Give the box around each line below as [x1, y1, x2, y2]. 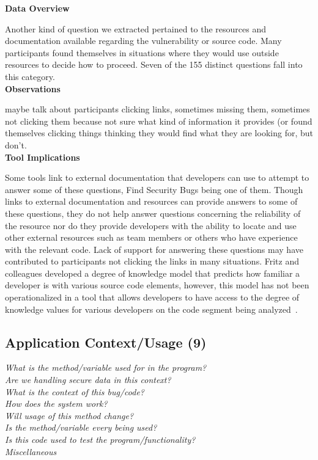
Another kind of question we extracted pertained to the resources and [5, 22, 267, 35]
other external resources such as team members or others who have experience [5, 231, 298, 244]
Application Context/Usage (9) [5, 332, 207, 351]
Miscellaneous [5, 445, 57, 458]
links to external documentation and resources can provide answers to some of [5, 195, 298, 208]
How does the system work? [5, 397, 108, 410]
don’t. [5, 138, 27, 151]
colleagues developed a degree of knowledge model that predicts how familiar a [5, 266, 300, 279]
